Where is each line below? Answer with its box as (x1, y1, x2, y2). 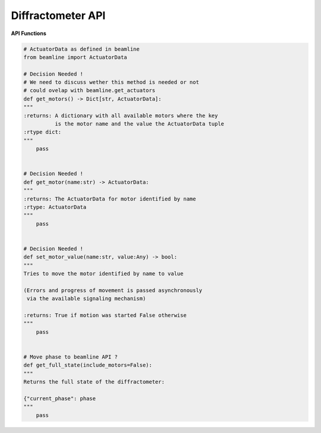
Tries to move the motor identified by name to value (23, 271, 184, 277)
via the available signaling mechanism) (27, 295, 146, 302)
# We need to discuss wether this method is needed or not (23, 79, 199, 86)
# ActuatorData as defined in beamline (23, 45, 140, 52)
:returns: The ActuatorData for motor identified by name (23, 195, 196, 202)
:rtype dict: (23, 128, 62, 136)
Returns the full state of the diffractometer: (23, 378, 165, 385)
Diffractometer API (11, 9, 106, 22)
